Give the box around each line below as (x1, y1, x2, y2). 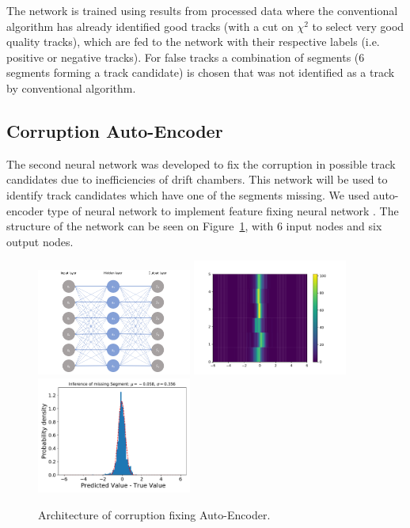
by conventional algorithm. (6, 79, 136, 96)
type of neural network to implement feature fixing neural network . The (47, 202, 399, 218)
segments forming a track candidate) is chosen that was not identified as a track (6, 64, 395, 81)
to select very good (312, 17, 404, 34)
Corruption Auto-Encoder (6, 118, 223, 142)
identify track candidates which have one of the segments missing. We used (6, 186, 370, 203)
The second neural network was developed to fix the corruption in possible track (6, 155, 396, 172)
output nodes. (6, 233, 74, 249)
